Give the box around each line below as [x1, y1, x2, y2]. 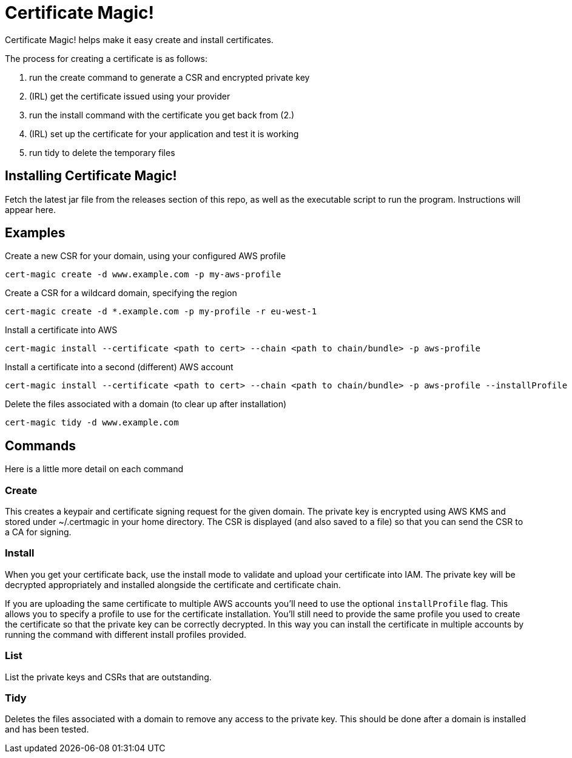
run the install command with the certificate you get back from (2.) [29, 109, 295, 120]
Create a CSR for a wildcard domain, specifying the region [5, 288, 237, 299]
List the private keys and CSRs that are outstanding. [5, 671, 212, 682]
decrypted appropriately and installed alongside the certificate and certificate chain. [5, 579, 341, 590]
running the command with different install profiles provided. [5, 629, 247, 640]
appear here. [5, 204, 56, 215]
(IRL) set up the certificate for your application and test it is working [29, 128, 299, 139]
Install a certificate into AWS [5, 325, 118, 336]
